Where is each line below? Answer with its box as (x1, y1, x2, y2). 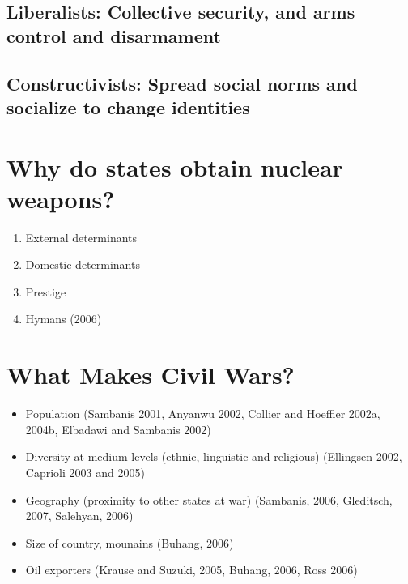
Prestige (25, 283, 66, 300)
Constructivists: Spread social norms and (6, 70, 358, 96)
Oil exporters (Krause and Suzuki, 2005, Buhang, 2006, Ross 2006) (25, 561, 358, 578)
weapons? (6, 181, 115, 215)
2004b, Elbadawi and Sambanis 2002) (25, 420, 211, 437)
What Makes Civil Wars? (6, 358, 295, 391)
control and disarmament (6, 23, 221, 48)
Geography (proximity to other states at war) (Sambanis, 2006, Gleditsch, (25, 491, 393, 508)
